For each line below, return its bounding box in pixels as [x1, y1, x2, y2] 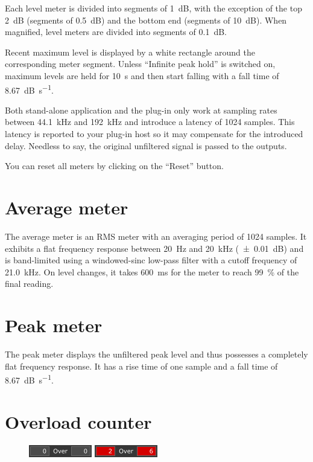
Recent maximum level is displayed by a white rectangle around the [5, 45, 255, 58]
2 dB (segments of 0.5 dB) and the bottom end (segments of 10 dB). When [5, 13, 287, 26]
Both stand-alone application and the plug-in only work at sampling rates [5, 103, 277, 116]
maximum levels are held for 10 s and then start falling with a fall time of [5, 69, 279, 82]
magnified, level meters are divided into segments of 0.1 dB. [5, 25, 227, 38]
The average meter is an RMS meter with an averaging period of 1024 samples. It [5, 229, 307, 242]
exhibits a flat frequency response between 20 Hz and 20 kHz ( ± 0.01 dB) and [5, 242, 304, 254]
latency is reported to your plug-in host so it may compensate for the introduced [5, 127, 303, 140]
